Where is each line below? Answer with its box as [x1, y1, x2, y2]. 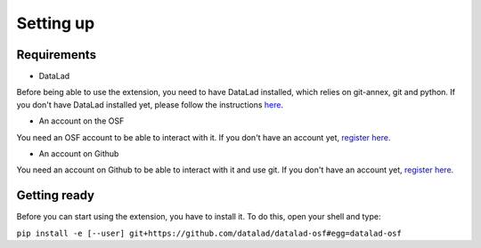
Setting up [16, 13, 95, 33]
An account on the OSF [38, 116, 125, 126]
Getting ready [16, 188, 95, 204]
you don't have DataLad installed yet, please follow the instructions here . [16, 99, 284, 110]
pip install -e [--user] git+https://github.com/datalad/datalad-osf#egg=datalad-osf [16, 228, 403, 238]
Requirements [16, 47, 97, 62]
